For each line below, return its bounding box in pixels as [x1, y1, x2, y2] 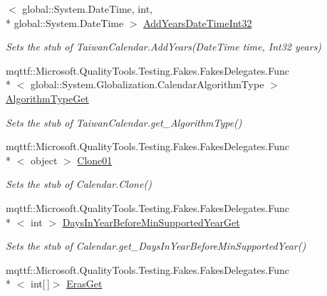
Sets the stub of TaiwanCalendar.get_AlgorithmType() [6, 115, 242, 129]
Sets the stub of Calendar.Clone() [6, 176, 152, 191]
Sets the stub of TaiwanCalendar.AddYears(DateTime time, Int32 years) [6, 39, 322, 54]
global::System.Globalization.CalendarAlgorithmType [30, 77, 264, 92]
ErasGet [66, 276, 103, 291]
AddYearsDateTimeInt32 [143, 15, 252, 30]
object [30, 152, 58, 167]
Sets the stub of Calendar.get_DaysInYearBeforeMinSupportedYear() [6, 238, 306, 253]
